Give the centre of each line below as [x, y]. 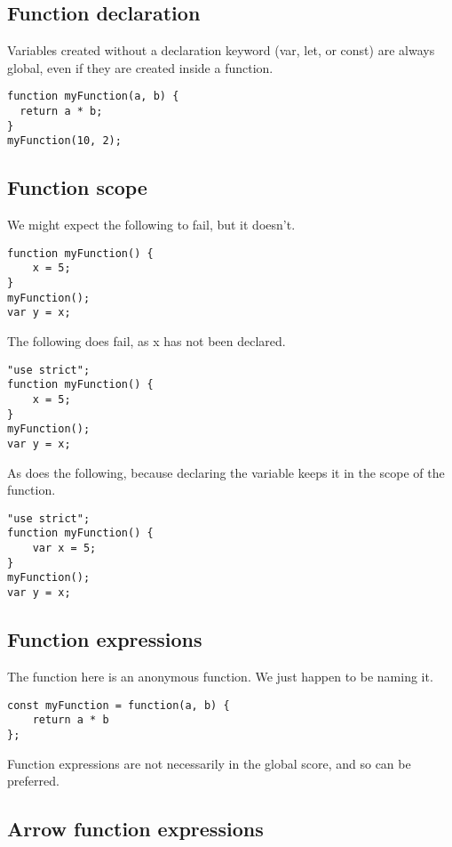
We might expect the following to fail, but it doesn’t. [151, 225]
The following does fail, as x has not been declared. [147, 341]
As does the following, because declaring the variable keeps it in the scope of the [226, 472]
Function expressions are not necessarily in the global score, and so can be [209, 763]
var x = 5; [64, 549]
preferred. [33, 781]
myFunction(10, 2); [64, 141]
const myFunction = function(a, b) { [119, 705]
